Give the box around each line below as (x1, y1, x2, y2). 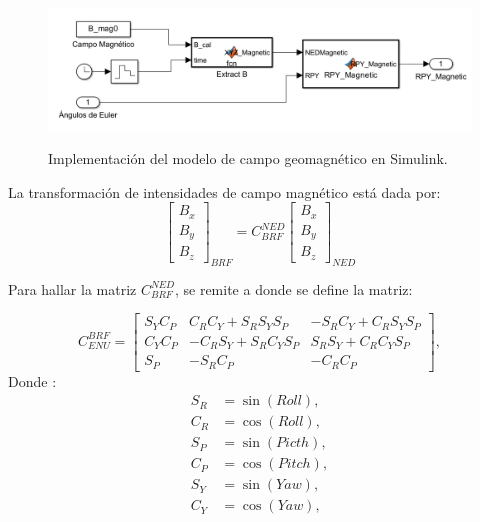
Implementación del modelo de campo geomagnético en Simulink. (48, 148, 448, 169)
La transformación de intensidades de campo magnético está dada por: (8, 181, 441, 202)
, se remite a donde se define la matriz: (174, 278, 413, 299)
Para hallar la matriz (8, 278, 137, 299)
